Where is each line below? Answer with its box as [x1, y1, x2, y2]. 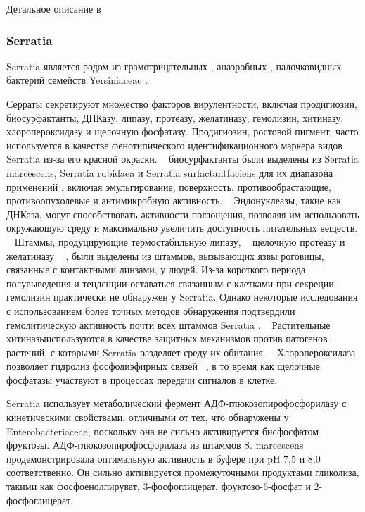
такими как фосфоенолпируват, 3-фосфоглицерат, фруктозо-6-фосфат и [6, 479, 311, 494]
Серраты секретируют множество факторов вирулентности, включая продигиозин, [6, 96, 357, 111]
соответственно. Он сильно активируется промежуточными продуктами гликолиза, [6, 465, 359, 480]
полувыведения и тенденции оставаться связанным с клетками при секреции [6, 275, 334, 290]
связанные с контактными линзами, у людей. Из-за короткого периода [6, 262, 306, 277]
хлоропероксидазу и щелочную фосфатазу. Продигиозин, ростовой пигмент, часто [6, 124, 359, 139]
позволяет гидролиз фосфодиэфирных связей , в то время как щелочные [6, 358, 320, 373]
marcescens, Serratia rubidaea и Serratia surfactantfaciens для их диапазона [6, 165, 333, 180]
